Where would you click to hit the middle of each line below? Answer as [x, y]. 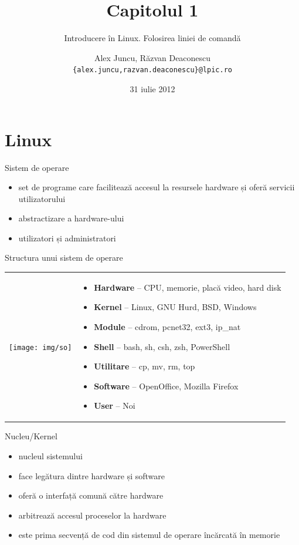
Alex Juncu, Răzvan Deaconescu [152, 57]
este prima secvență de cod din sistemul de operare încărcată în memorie [149, 535]
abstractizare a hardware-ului [71, 218]
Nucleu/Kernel [31, 436]
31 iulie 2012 [152, 88]
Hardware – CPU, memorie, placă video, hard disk [188, 287]
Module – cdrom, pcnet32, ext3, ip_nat [167, 327]
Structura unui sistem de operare [64, 258]
